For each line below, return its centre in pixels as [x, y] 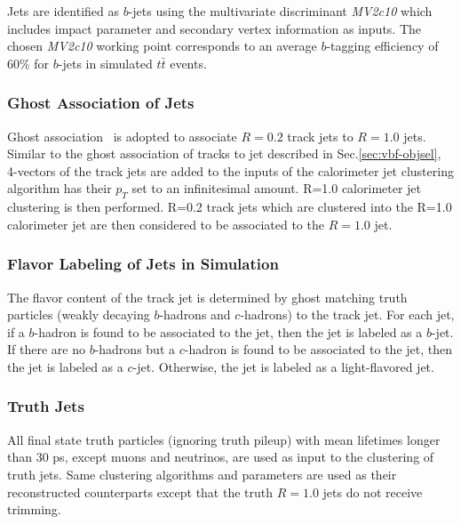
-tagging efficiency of [382, 46]
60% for [28, 63]
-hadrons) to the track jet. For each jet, [347, 314]
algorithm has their [60, 188]
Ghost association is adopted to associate [122, 136]
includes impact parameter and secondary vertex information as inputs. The [215, 28]
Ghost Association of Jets [101, 103]
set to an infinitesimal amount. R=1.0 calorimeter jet [277, 188]
